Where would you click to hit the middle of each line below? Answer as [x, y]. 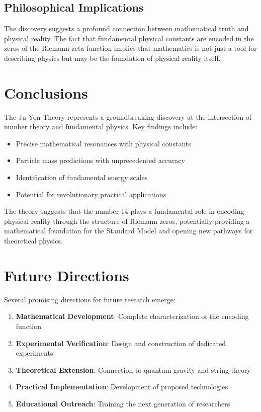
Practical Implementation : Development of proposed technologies [122, 387]
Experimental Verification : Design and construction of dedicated [121, 343]
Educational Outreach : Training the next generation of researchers [123, 403]
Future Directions [67, 275]
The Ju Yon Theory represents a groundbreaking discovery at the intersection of [128, 116]
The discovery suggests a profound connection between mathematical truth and [126, 28]
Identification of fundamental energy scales [82, 177]
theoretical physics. [33, 241]
